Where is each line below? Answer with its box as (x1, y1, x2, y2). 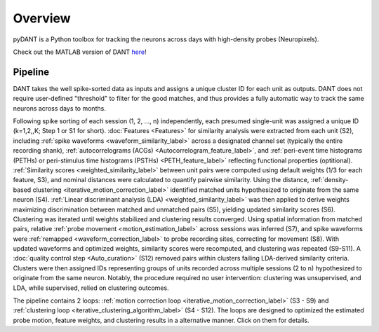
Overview (13, 11, 71, 26)
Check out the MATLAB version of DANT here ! (13, 48, 147, 56)
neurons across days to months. (13, 104, 107, 112)
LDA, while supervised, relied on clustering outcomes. (13, 284, 169, 292)
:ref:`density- (310, 176, 349, 184)
